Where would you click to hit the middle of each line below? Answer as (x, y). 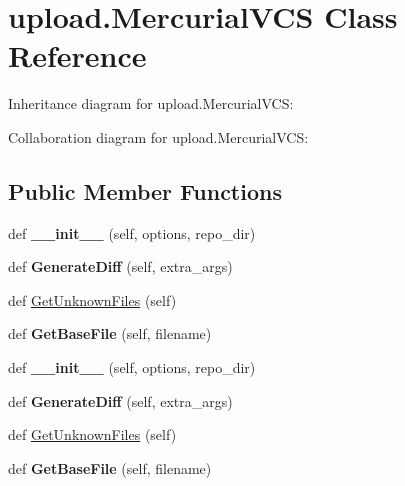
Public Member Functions (145, 190)
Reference (77, 55)
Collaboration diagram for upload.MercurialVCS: (158, 136)
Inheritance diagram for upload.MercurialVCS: (151, 103)
